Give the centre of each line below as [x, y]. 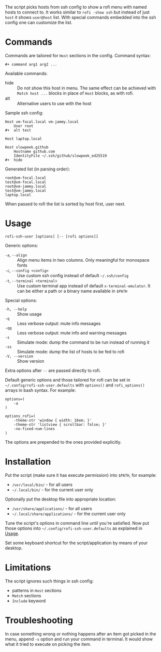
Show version [31, 361]
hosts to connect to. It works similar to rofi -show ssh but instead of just [77, 12]
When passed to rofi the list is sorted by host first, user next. [65, 204]
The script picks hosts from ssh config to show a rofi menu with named [76, 7]
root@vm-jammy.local [26, 186]
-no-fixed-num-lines [34, 429]
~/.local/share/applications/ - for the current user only [69, 514]
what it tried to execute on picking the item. [48, 644]
